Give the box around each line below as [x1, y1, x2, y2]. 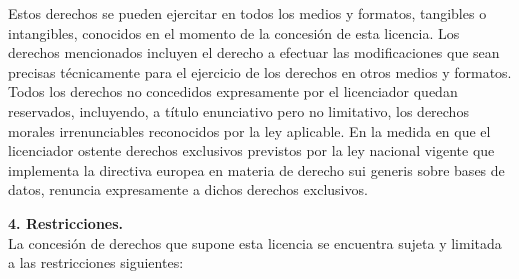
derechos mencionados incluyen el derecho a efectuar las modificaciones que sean [8, 42, 500, 63]
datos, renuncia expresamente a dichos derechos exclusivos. [8, 179, 368, 200]
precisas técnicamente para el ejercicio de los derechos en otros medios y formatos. [8, 61, 512, 82]
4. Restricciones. [8, 212, 124, 233]
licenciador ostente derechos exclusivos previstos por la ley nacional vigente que [8, 140, 495, 161]
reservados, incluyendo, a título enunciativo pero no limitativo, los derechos [8, 100, 469, 121]
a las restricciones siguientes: [8, 252, 184, 273]
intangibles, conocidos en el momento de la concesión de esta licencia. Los [8, 22, 460, 43]
